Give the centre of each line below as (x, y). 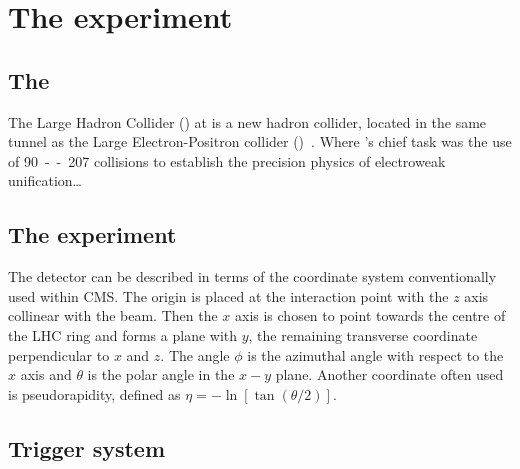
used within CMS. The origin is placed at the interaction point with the (228, 295)
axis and (46, 374)
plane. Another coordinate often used (389, 374)
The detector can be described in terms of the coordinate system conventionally (252, 276)
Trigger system (87, 447)
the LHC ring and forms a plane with (123, 334)
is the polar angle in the (161, 374)
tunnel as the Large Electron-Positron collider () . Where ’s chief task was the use (260, 141)
